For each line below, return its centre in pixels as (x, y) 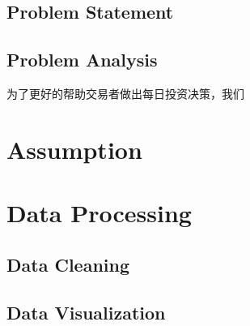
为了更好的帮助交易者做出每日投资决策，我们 (125, 93)
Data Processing (99, 213)
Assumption (74, 149)
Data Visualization (86, 312)
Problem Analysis (82, 60)
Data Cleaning (68, 264)
